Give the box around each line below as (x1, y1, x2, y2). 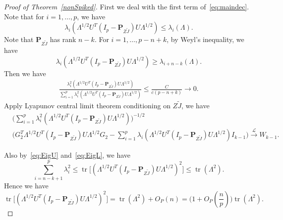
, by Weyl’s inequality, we (167, 34, 244, 44)
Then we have (4, 68, 46, 78)
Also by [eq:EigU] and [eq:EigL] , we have (4, 150, 131, 160)
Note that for (4, 11, 44, 21)
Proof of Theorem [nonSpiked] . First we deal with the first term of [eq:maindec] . (4, 1, 249, 11)
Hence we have (4, 180, 49, 191)
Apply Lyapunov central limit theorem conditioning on (4, 100, 170, 110)
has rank (50, 34, 76, 44)
